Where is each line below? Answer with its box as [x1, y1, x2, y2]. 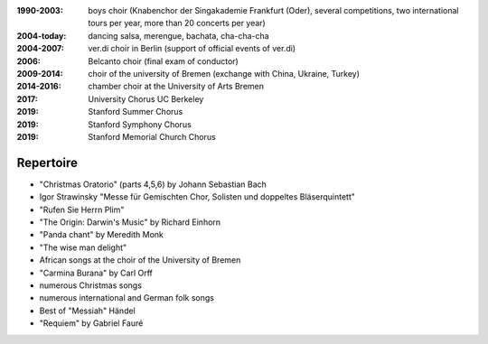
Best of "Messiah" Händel [39, 305, 136, 316]
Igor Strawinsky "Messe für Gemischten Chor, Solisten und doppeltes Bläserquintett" [39, 191, 356, 202]
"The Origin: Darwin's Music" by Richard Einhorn [39, 217, 221, 228]
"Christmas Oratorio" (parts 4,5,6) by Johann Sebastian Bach [39, 179, 267, 190]
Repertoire [16, 154, 79, 171]
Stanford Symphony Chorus [88, 118, 192, 130]
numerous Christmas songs [39, 280, 142, 291]
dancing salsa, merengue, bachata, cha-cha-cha [88, 30, 270, 41]
